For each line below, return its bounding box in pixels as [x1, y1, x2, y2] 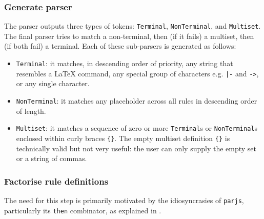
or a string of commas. [16, 153, 87, 164]
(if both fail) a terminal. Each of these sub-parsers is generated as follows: [4, 41, 236, 51]
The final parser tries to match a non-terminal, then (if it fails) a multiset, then [4, 30, 254, 41]
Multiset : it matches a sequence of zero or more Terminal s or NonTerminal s [16, 123, 258, 133]
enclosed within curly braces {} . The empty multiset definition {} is [16, 132, 230, 143]
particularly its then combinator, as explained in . [4, 205, 161, 215]
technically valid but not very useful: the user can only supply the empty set [16, 143, 257, 153]
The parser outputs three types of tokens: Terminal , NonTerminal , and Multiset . [4, 21, 261, 31]
